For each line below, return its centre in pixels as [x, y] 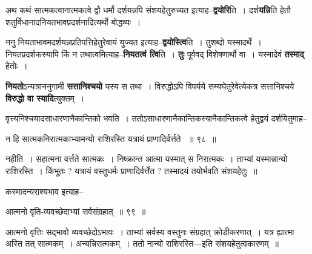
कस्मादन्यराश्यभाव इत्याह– [45, 191]
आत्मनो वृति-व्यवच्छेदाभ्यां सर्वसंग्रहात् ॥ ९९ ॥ [76, 211]
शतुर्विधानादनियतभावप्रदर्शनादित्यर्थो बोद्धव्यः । [73, 21]
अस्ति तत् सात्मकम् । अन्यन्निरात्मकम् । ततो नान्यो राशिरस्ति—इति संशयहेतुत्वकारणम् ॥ [142, 243]
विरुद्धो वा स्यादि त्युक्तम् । [45, 98]
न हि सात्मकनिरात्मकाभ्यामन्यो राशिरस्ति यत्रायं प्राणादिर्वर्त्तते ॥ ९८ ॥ [111, 138]
